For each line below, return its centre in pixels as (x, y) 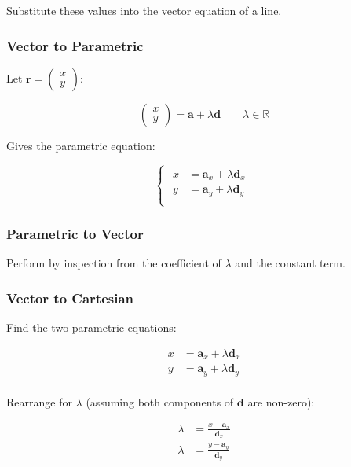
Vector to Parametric (75, 45)
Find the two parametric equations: (91, 327)
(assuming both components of (160, 401)
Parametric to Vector (75, 233)
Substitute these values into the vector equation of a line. (144, 10)
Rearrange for (39, 401)
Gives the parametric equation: (81, 145)
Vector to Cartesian (70, 298)
